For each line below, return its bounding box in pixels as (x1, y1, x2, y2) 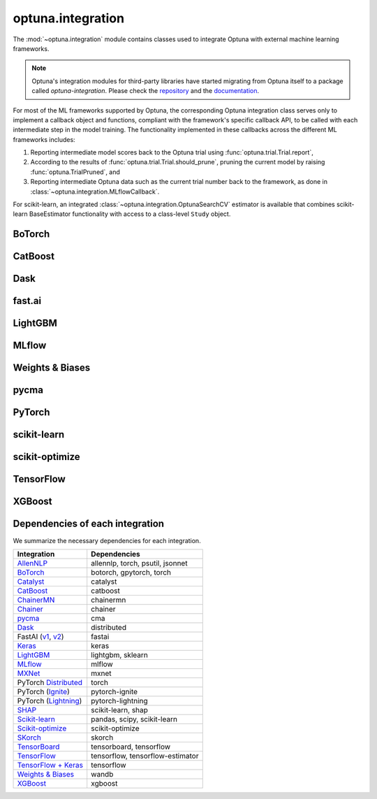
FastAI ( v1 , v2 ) (17, 631, 64, 641)
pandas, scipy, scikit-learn (91, 714, 178, 724)
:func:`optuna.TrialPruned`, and (30, 168, 120, 176)
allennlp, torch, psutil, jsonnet (91, 558, 188, 568)
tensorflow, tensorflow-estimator (91, 751, 199, 761)
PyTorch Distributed (17, 677, 83, 687)
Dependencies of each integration (13, 518, 164, 530)
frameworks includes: (13, 135, 76, 143)
